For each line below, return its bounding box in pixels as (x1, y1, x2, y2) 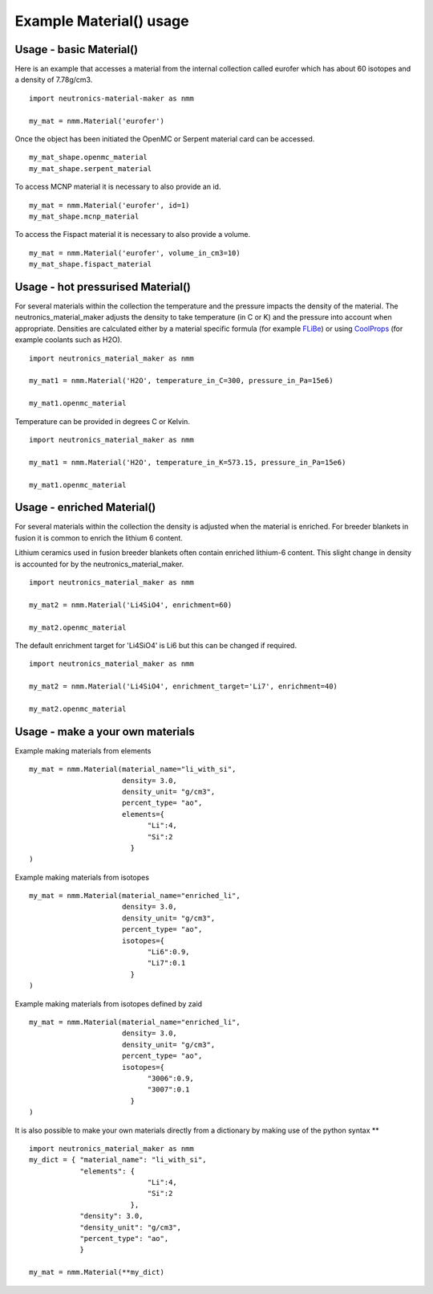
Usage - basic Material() (14, 43, 139, 56)
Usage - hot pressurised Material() (14, 280, 192, 293)
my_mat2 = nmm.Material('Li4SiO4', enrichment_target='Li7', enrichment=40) (29, 682, 338, 691)
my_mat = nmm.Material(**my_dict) (29, 1267, 164, 1277)
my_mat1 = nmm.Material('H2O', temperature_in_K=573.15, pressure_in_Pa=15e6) (29, 458, 346, 467)
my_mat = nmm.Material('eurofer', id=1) (29, 201, 190, 210)
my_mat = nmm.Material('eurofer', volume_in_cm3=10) (29, 248, 241, 257)
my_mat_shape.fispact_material (29, 259, 152, 269)
